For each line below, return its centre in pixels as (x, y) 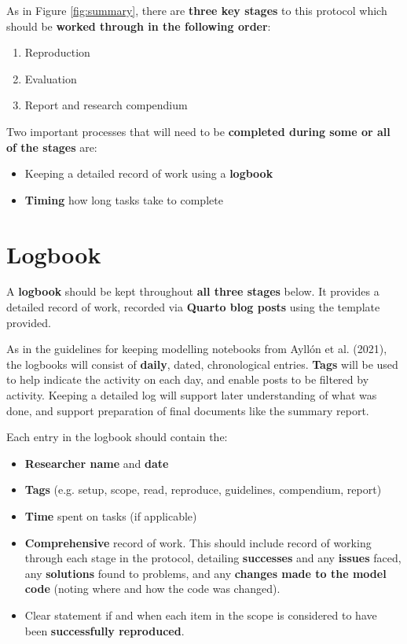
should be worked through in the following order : (139, 26)
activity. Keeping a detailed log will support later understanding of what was (192, 395)
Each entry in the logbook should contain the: (117, 437)
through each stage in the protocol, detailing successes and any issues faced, (213, 558)
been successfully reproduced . (104, 630)
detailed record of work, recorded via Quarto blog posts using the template (193, 307)
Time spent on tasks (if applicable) (111, 516)
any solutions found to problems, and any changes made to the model (205, 573)
